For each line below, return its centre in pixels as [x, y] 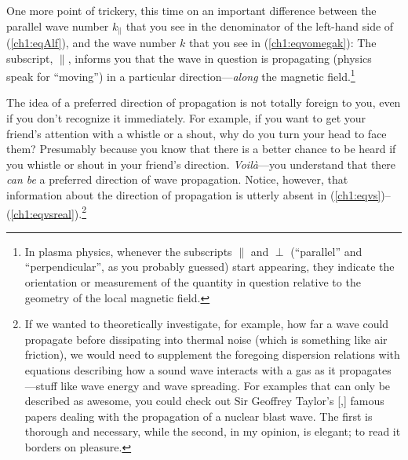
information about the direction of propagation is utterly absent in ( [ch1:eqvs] [194, 195]
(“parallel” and [326, 251]
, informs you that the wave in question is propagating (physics [220, 58]
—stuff [41, 385]
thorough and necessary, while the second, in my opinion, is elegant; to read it [213, 431]
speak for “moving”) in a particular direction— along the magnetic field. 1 [181, 75]
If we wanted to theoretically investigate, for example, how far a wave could [207, 324]
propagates [365, 370]
